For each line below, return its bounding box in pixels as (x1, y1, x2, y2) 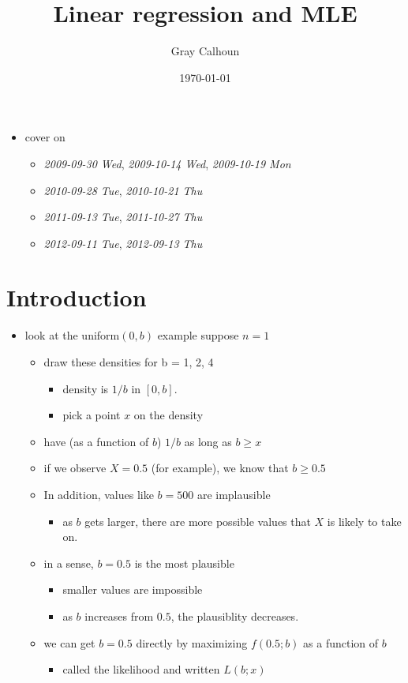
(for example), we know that (151, 460, 289, 476)
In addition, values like (43, 486, 154, 502)
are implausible (197, 486, 271, 502)
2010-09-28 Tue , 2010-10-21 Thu (43, 182, 203, 198)
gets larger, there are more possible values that (84, 512, 311, 529)
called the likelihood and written (62, 661, 220, 677)
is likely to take (327, 512, 402, 529)
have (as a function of (43, 433, 149, 449)
